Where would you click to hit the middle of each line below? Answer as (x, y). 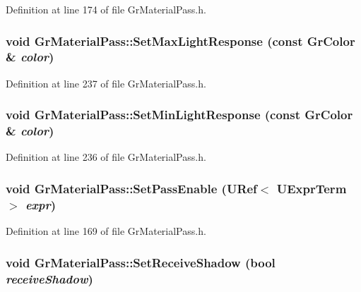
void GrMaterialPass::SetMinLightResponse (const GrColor (179, 115)
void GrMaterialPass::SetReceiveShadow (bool (141, 262)
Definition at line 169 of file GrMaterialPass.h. (106, 231)
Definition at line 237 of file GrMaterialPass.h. (106, 83)
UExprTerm (312, 188)
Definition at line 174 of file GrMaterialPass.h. (106, 9)
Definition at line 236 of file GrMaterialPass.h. (106, 157)
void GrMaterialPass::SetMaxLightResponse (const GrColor (180, 41)
